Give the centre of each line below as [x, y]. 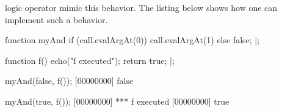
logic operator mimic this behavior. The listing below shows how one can [141, 7]
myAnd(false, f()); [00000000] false [69, 81]
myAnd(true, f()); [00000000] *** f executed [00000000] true [117, 101]
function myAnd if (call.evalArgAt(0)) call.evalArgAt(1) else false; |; [132, 40]
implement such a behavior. [56, 19]
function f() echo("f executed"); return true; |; [90, 60]
